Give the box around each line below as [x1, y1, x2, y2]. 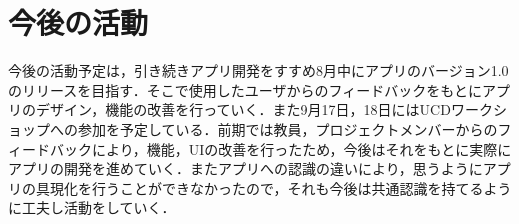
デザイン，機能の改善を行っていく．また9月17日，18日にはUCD [35, 99, 451, 120]
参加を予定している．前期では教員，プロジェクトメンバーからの [77, 118, 498, 139]
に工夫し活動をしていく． [8, 197, 176, 218]
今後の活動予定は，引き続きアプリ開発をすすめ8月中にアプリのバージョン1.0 [8, 60, 509, 81]
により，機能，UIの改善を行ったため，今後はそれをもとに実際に [91, 138, 512, 159]
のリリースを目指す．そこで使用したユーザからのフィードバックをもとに [8, 79, 482, 100]
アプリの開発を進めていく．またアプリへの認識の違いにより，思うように [8, 158, 483, 179]
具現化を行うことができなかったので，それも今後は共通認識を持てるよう [35, 177, 512, 198]
